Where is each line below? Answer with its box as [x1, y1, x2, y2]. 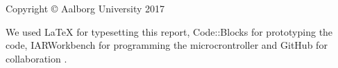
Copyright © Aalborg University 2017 [6, 1, 165, 15]
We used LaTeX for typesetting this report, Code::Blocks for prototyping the [6, 24, 333, 38]
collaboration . [6, 51, 67, 65]
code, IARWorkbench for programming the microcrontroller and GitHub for [6, 38, 328, 52]
